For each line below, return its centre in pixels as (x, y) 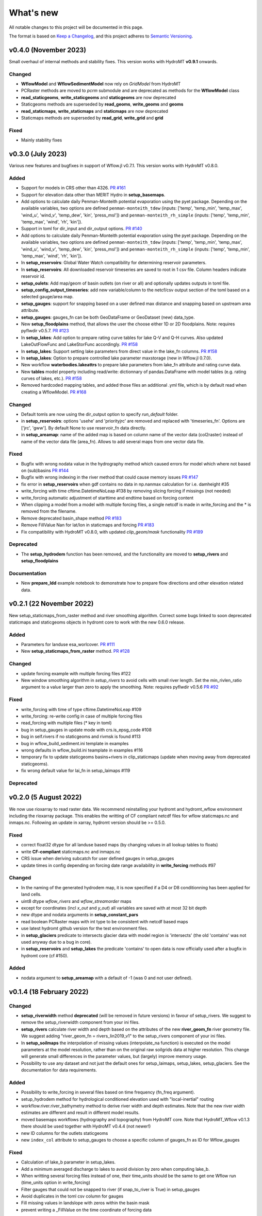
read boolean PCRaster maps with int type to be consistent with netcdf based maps (105, 921)
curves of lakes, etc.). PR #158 (51, 378)
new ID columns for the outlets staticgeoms (65, 1133)
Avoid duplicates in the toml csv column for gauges (72, 1196)
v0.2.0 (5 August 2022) (45, 797)
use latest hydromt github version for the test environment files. (84, 929)
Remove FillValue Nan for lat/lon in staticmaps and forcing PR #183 (88, 525)
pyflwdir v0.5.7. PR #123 (45, 331)
